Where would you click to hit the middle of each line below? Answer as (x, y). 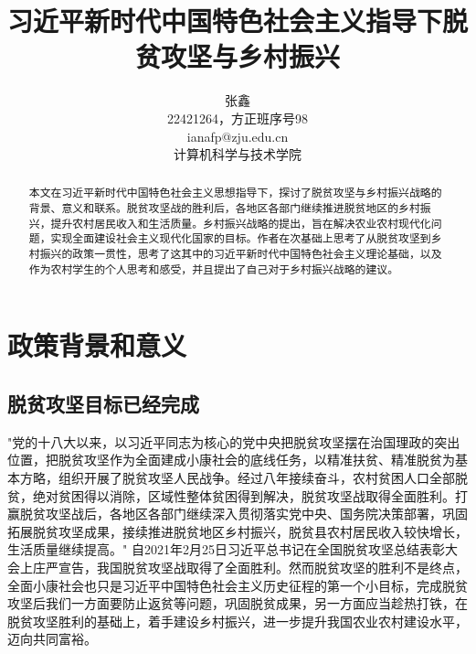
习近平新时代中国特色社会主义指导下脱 (238, 21)
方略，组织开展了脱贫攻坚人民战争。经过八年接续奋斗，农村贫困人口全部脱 (243, 477)
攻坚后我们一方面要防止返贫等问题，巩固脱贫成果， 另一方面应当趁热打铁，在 (238, 603)
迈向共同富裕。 (52, 639)
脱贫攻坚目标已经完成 (103, 403)
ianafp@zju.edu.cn (238, 136)
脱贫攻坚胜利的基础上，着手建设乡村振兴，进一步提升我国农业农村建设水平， (238, 621)
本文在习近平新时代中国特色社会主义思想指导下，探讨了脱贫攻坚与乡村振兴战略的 (235, 193)
